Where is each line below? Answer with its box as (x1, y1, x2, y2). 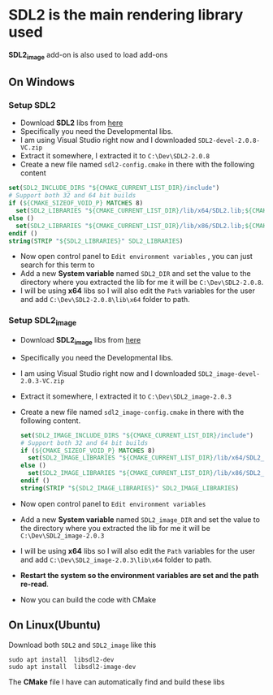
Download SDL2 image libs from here (19, 335, 141, 347)
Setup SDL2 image (8, 315, 77, 328)
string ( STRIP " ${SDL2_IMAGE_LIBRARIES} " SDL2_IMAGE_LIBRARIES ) (19, 484, 240, 492)
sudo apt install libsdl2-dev (8, 655, 115, 663)
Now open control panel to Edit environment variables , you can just (19, 252, 253, 261)
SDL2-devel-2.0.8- (197, 136, 260, 145)
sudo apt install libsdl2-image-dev (8, 663, 136, 671)
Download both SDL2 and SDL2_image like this (8, 640, 157, 650)
